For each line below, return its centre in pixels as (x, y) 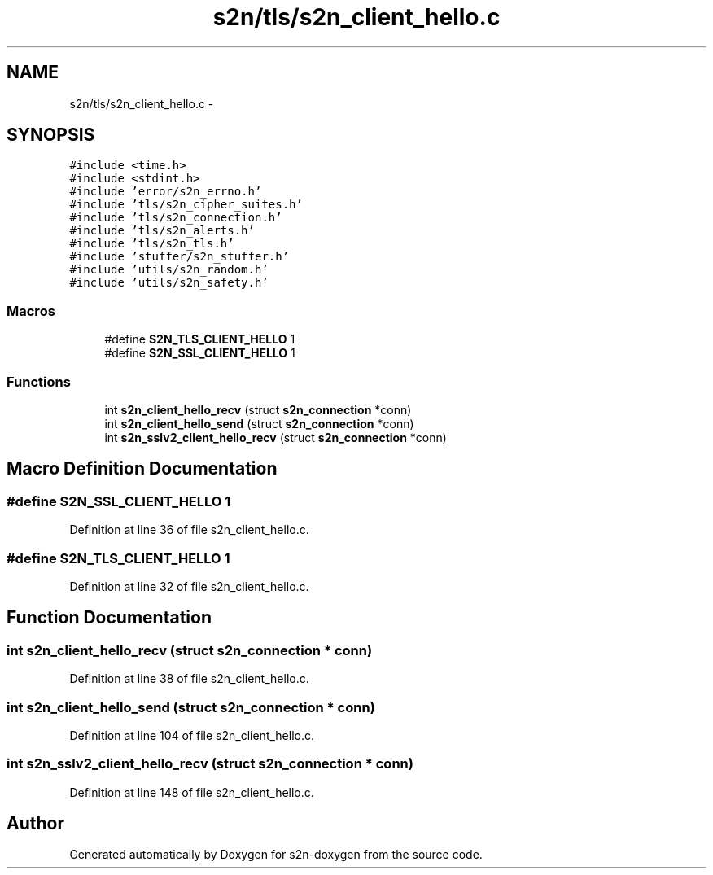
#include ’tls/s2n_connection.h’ (176, 218)
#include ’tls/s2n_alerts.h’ (162, 231)
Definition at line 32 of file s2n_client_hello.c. (189, 586)
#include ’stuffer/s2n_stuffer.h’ (179, 257)
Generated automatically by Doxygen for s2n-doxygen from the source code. (276, 855)
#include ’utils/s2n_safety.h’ (169, 283)
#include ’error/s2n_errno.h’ (166, 192)
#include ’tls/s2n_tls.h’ (152, 244)
